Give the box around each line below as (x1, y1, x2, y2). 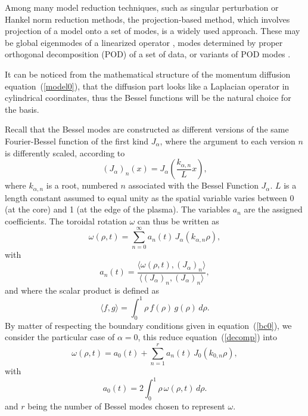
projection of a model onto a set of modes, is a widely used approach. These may (5, 24, 300, 37)
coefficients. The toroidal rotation (5, 214, 127, 227)
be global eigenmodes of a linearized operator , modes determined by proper (5, 36, 283, 48)
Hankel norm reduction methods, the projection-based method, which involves (5, 13, 290, 25)
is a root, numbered (46, 179, 118, 192)
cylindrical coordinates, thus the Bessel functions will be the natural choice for (5, 91, 291, 104)
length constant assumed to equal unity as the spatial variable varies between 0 (5, 191, 294, 204)
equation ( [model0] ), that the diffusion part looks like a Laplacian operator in (5, 79, 290, 92)
